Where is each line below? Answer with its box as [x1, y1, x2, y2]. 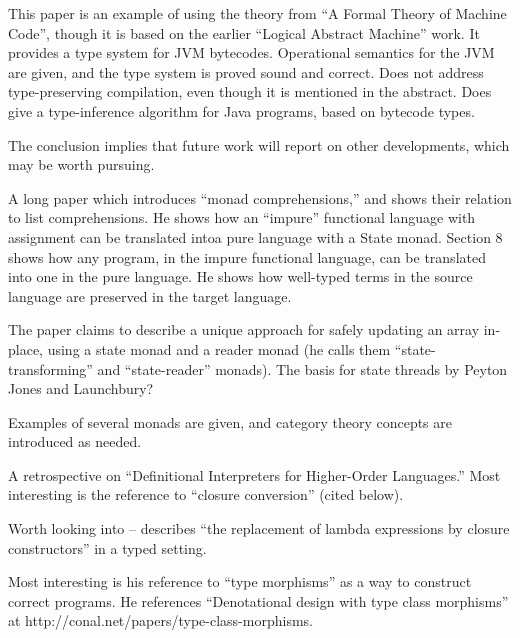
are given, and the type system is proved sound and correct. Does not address [8, 61, 484, 82]
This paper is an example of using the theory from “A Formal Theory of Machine [8, 3, 507, 23]
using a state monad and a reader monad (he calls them [47, 338, 391, 359]
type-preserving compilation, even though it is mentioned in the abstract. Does [8, 81, 492, 102]
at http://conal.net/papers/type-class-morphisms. [8, 610, 313, 631]
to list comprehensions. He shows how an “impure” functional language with [8, 207, 476, 228]
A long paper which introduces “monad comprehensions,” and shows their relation [8, 187, 512, 208]
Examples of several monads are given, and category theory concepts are [8, 411, 452, 432]
